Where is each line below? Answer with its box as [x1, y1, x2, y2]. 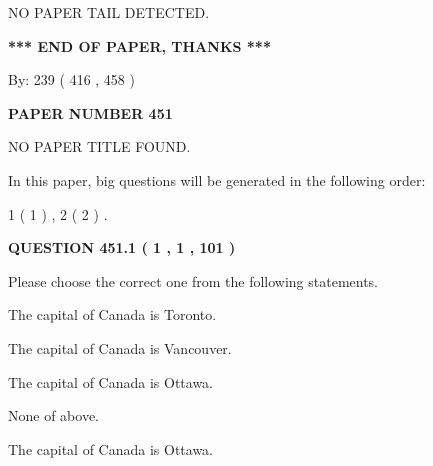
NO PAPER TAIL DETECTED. [8, 2, 210, 22]
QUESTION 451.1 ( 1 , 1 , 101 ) [8, 237, 236, 258]
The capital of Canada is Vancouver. [8, 337, 232, 358]
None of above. [8, 405, 99, 426]
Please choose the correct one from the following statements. [8, 270, 379, 291]
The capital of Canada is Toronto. [8, 304, 217, 325]
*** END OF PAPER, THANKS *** [8, 35, 271, 56]
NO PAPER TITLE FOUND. [8, 136, 191, 157]
